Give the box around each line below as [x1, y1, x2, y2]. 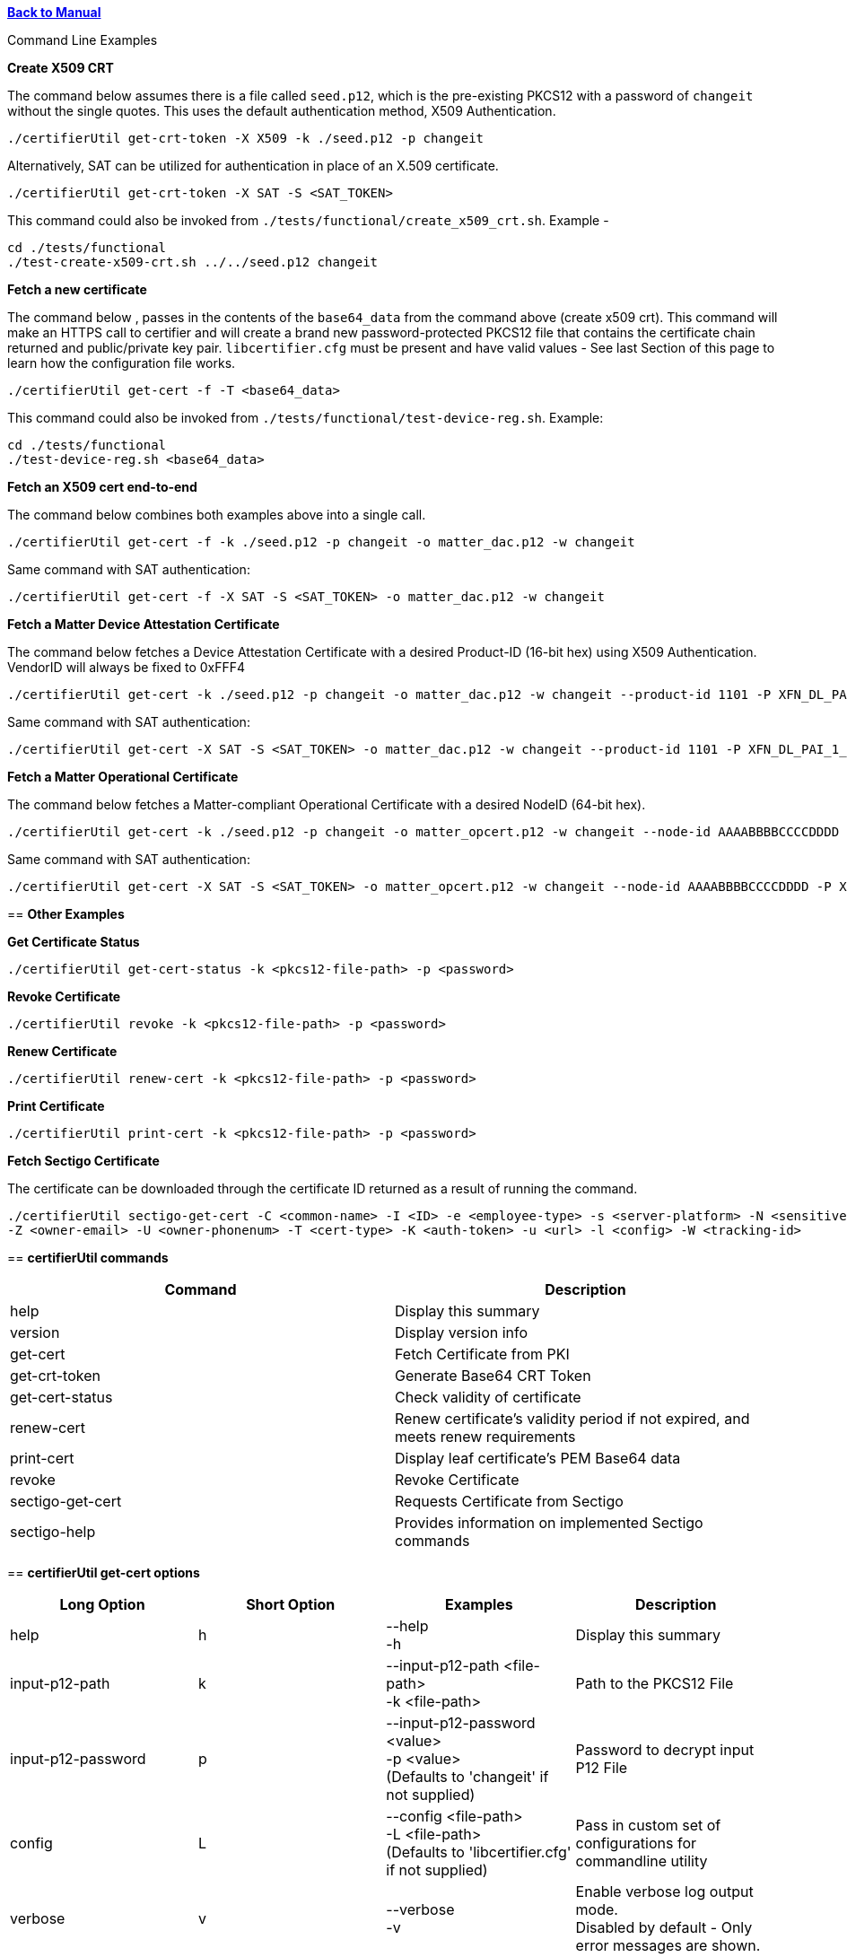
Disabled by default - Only [575, 1918, 753, 1936]
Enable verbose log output [575, 1883, 754, 1900]
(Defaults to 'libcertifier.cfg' [386, 1843, 572, 1861]
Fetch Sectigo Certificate [7, 1153, 160, 1168]
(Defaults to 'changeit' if [386, 1768, 549, 1786]
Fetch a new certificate [7, 282, 147, 297]
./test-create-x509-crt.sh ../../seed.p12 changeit [7, 255, 379, 269]
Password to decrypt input [575, 1741, 755, 1759]
